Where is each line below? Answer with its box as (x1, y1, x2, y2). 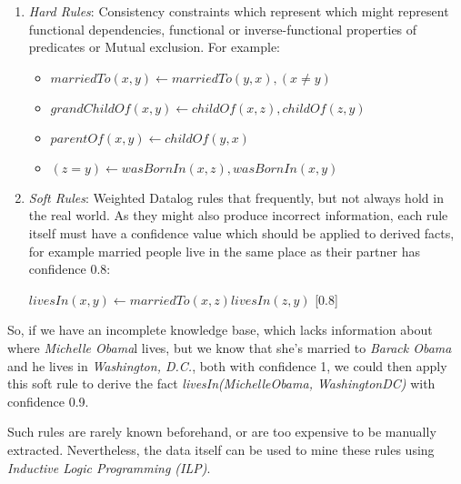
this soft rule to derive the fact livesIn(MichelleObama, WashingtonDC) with (7, 374, 436, 393)
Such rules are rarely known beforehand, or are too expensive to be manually (7, 422, 436, 441)
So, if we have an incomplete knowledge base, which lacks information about (7, 320, 433, 339)
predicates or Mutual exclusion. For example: (28, 37, 281, 56)
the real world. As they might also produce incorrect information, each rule (28, 206, 448, 225)
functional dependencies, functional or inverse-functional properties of (28, 19, 417, 38)
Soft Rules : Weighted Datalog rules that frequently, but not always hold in (28, 187, 444, 207)
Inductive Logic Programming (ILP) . (7, 458, 211, 477)
